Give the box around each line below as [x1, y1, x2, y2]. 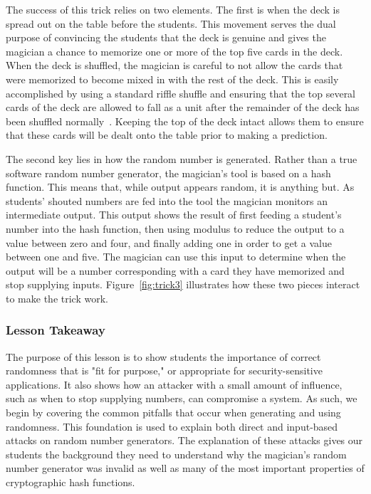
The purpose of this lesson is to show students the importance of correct [6, 349, 321, 364]
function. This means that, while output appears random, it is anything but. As [6, 179, 355, 194]
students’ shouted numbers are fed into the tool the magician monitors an [6, 193, 328, 208]
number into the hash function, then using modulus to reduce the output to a [6, 221, 345, 236]
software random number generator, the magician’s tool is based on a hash [6, 165, 331, 180]
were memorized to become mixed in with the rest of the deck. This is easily [6, 71, 339, 86]
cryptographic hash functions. [6, 475, 135, 490]
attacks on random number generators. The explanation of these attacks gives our [6, 433, 363, 448]
